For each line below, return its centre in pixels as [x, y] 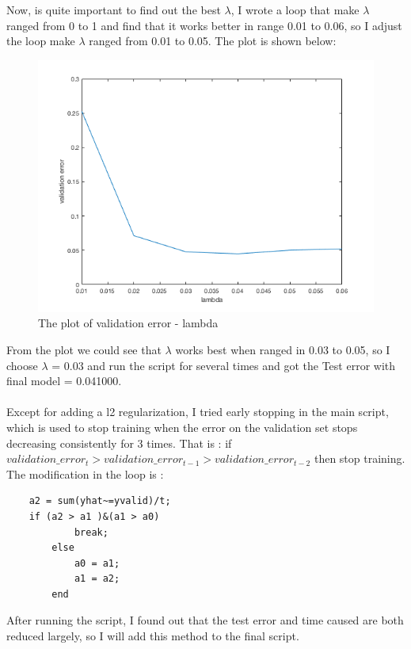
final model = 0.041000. [64, 381]
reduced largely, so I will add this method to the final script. [153, 636]
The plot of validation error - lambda [128, 323]
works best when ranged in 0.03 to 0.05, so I [283, 349]
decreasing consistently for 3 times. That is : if [119, 443]
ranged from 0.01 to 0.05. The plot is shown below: [213, 41]
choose [22, 365]
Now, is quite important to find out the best [114, 10]
